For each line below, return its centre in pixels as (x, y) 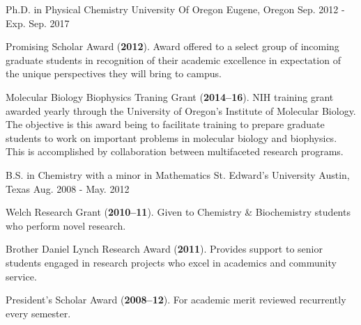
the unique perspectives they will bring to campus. (114, 73)
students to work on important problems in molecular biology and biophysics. (171, 137)
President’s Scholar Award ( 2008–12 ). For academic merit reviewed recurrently (176, 300)
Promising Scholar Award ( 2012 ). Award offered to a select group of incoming (172, 46)
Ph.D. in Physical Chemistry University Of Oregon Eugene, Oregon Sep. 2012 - (175, 9)
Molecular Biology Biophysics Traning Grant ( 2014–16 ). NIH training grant (170, 96)
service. (21, 276)
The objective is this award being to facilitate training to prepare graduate (165, 124)
